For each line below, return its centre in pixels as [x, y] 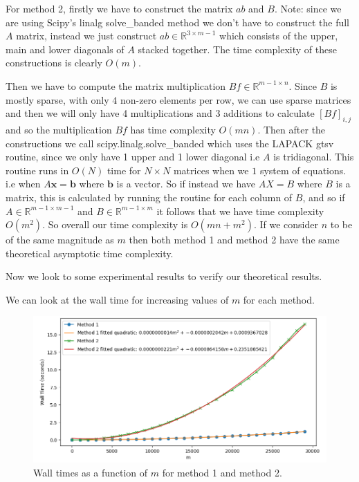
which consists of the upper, [279, 36]
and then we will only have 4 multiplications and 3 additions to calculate [160, 113]
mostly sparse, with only [57, 99]
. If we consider [286, 224]
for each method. [279, 299]
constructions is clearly [54, 63]
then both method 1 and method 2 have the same [234, 240]
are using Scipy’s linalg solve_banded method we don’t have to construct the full [178, 22]
